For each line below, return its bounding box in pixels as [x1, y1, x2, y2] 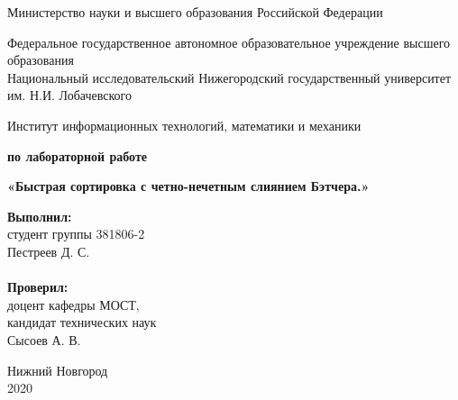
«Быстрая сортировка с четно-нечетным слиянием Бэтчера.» [7, 177, 370, 195]
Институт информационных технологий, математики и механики [7, 115, 362, 134]
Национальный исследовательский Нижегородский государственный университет [7, 68, 452, 86]
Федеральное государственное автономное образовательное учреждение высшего [7, 32, 451, 51]
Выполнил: [7, 206, 72, 225]
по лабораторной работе [7, 146, 148, 165]
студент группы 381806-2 [7, 224, 145, 243]
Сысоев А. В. [7, 330, 81, 349]
